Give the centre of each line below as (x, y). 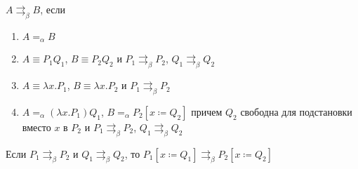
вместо (37, 127)
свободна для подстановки (296, 111)
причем (207, 111)
